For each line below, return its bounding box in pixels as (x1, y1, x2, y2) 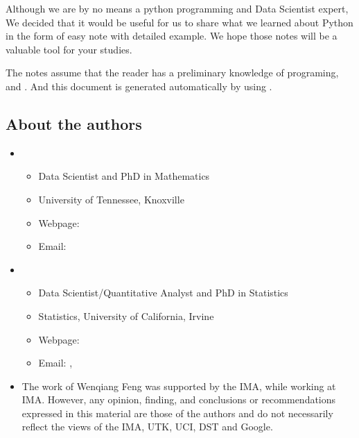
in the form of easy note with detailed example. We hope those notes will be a (6, 28, 338, 43)
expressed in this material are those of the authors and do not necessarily (21, 405, 333, 420)
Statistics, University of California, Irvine (38, 308, 214, 323)
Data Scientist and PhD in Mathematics (38, 169, 210, 183)
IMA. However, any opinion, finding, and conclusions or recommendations (21, 392, 336, 407)
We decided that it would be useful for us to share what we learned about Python (6, 15, 353, 29)
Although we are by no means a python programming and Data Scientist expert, (6, 1, 349, 15)
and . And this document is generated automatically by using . (6, 78, 272, 93)
